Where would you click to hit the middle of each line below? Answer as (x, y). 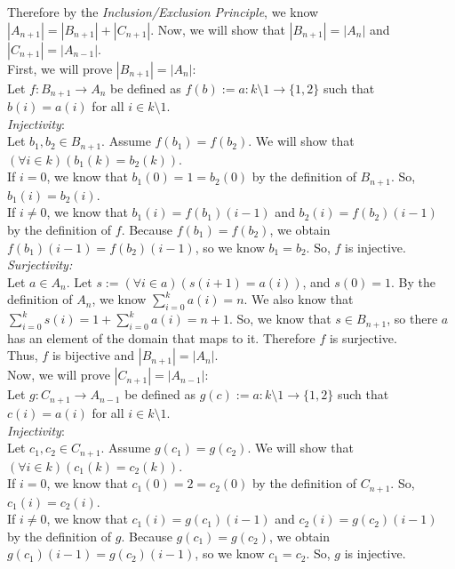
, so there (412, 319)
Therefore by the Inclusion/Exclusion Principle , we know (163, 12)
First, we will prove (60, 68)
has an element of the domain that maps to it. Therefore (161, 337)
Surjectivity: (40, 264)
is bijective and (93, 355)
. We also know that (299, 299)
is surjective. (363, 337)
